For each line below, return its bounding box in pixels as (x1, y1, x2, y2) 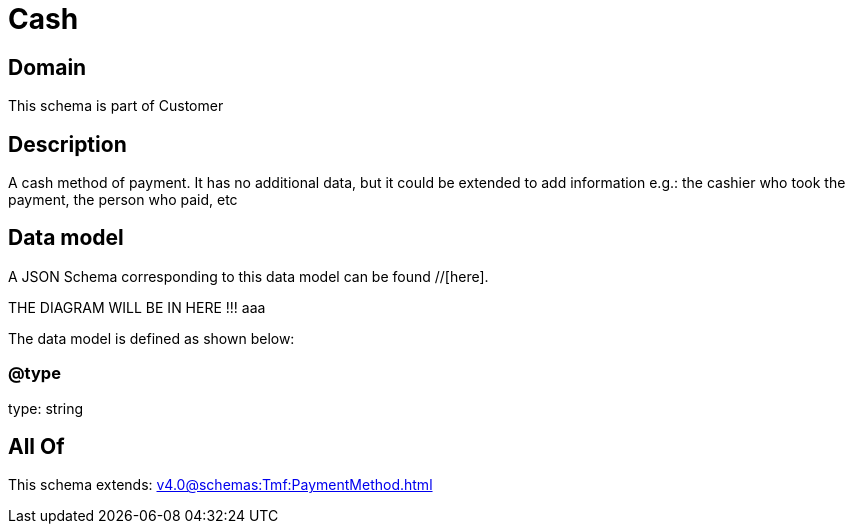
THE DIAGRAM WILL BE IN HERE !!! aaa (8, 298, 266, 316)
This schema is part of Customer (8, 97, 224, 115)
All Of (8, 434, 65, 460)
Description (8, 131, 127, 157)
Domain (8, 54, 87, 80)
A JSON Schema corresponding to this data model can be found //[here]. (8, 267, 489, 285)
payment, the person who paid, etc (8, 191, 238, 209)
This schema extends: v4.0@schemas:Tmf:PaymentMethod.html (8, 476, 433, 494)
